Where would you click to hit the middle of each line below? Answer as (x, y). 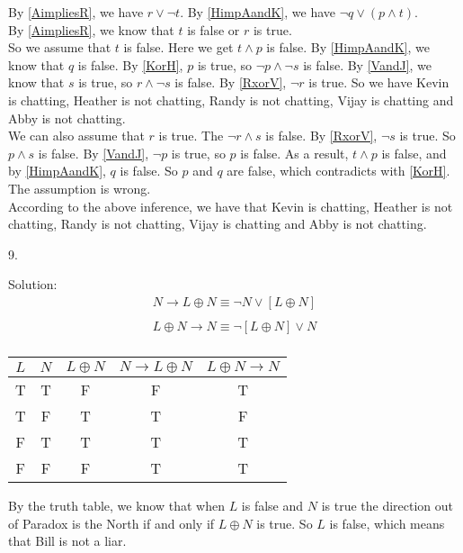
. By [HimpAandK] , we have (258, 12)
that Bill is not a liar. (67, 541)
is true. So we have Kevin (379, 82)
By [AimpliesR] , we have (76, 12)
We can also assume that (76, 136)
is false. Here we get (178, 47)
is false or (214, 29)
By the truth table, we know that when (116, 506)
